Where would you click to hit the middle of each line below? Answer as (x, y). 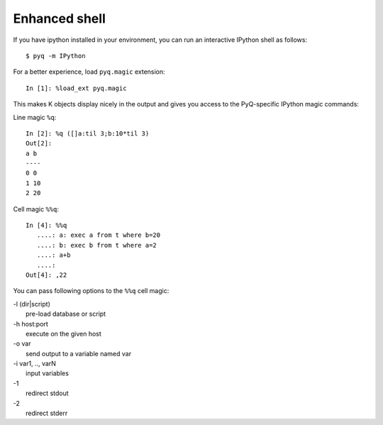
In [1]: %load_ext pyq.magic (76, 88)
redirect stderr (47, 413)
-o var (22, 343)
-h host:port (31, 324)
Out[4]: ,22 (46, 275)
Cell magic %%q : (36, 209)
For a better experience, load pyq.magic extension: (89, 72)
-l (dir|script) (32, 304)
